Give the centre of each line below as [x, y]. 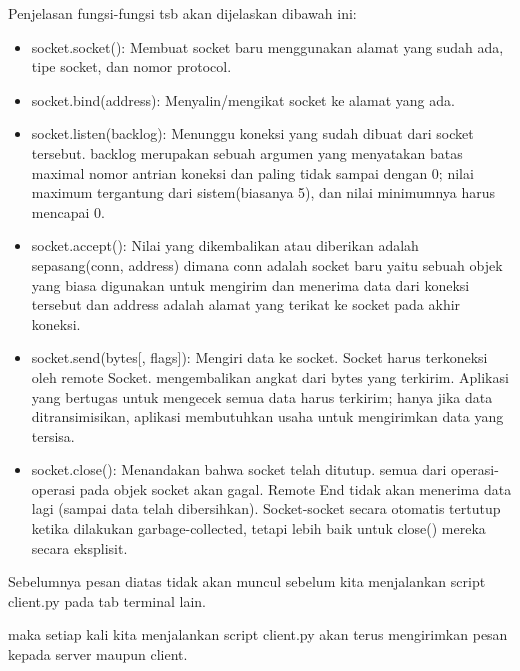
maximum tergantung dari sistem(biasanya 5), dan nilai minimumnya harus [263, 192]
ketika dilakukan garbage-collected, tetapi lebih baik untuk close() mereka [258, 528]
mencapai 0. [68, 211]
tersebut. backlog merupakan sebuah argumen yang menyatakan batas [247, 152]
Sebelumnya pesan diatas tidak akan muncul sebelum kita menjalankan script [247, 581]
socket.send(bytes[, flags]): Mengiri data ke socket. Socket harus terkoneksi [259, 357]
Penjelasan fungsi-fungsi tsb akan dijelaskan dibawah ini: [182, 13]
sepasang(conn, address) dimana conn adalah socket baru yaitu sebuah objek [267, 264]
